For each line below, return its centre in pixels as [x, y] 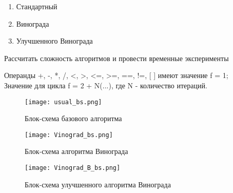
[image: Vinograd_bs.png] [69, 135]
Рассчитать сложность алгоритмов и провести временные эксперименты [116, 58]
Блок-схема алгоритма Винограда [76, 151]
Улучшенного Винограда [54, 41]
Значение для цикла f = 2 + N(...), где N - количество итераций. [106, 85]
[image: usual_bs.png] [63, 102]
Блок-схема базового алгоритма [73, 118]
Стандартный [37, 6]
